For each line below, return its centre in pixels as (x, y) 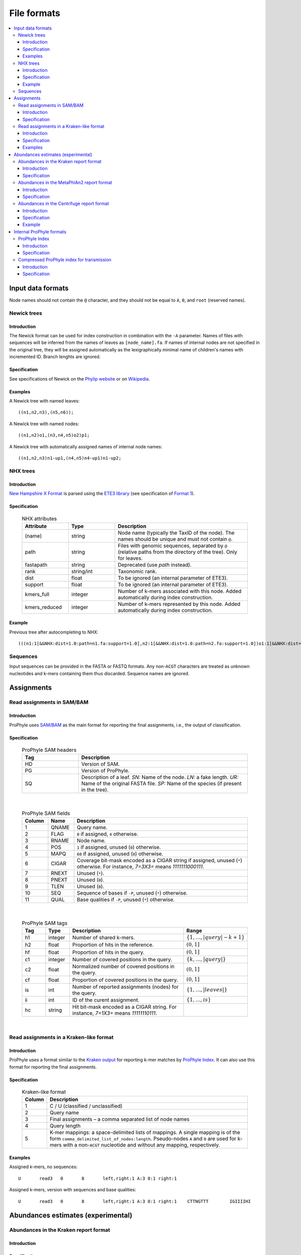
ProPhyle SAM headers (49, 750)
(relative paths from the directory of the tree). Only (178, 552)
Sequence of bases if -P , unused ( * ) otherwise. (132, 893)
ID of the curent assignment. (106, 1000)
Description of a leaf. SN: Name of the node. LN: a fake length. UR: (160, 777)
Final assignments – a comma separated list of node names (120, 1119)
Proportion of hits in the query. (108, 952)
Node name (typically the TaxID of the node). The (176, 533)
